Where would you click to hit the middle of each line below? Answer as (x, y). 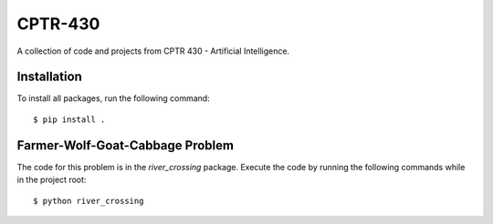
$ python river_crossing (89, 201)
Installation (49, 77)
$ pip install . (69, 119)
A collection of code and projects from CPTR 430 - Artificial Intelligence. (153, 51)
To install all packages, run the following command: (113, 98)
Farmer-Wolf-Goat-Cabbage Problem (126, 145)
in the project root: (52, 180)
